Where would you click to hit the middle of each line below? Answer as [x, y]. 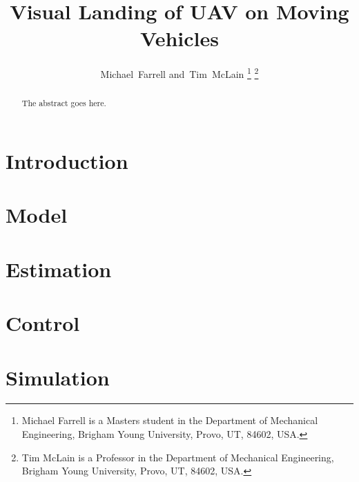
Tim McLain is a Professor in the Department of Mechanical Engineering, [178, 457]
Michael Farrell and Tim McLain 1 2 [179, 73]
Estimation [59, 269]
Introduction [67, 161]
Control [43, 323]
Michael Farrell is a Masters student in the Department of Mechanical [170, 420]
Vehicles [179, 38]
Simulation [58, 377]
